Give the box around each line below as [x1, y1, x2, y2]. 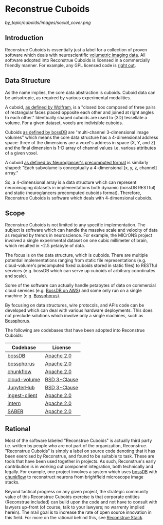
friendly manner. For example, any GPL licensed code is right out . [5, 62, 136, 68]
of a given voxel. [5, 150, 38, 156]
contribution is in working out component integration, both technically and [5, 463, 154, 470]
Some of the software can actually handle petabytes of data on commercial [5, 283, 156, 288]
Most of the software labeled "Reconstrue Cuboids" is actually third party [5, 437, 152, 443]
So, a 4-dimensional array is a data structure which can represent [5, 179, 137, 185]
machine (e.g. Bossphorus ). [5, 293, 61, 299]
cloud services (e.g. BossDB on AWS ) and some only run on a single [5, 287, 142, 294]
